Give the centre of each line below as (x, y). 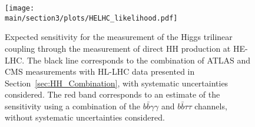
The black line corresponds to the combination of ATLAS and (139, 60)
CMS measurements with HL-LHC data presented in (100, 71)
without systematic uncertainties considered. (85, 117)
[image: (20, 8)
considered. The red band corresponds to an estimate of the (112, 94)
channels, (211, 106)
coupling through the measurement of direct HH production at (118, 48)
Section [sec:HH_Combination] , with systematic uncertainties (117, 83)
